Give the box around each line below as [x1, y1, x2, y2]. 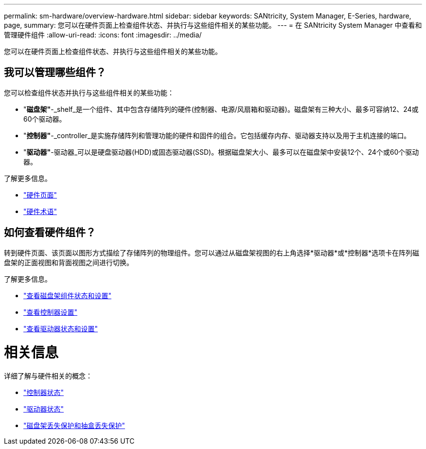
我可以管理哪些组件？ [4, 66, 106, 79]
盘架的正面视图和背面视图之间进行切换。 [4, 258, 133, 267]
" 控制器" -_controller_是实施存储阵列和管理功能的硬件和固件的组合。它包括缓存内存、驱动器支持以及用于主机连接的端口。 [23, 131, 411, 140]
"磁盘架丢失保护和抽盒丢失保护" [23, 421, 125, 430]
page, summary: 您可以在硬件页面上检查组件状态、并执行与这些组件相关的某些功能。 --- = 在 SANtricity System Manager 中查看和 [4, 21, 422, 29]
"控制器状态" [23, 388, 64, 397]
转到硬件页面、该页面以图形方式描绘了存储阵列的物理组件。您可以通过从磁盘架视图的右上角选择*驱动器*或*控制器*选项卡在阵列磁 [4, 248, 420, 257]
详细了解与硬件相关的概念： [4, 372, 92, 380]
